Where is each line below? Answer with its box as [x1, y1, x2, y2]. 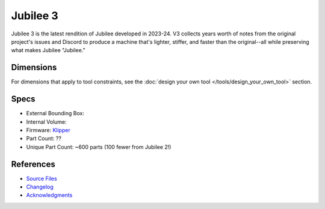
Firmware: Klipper [26, 126, 70, 133]
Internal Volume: [26, 118, 67, 126]
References [11, 159, 55, 169]
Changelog [26, 183, 54, 190]
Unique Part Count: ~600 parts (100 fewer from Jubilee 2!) [26, 143, 172, 150]
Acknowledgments [26, 192, 73, 199]
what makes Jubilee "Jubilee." [11, 47, 85, 54]
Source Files [26, 175, 57, 182]
